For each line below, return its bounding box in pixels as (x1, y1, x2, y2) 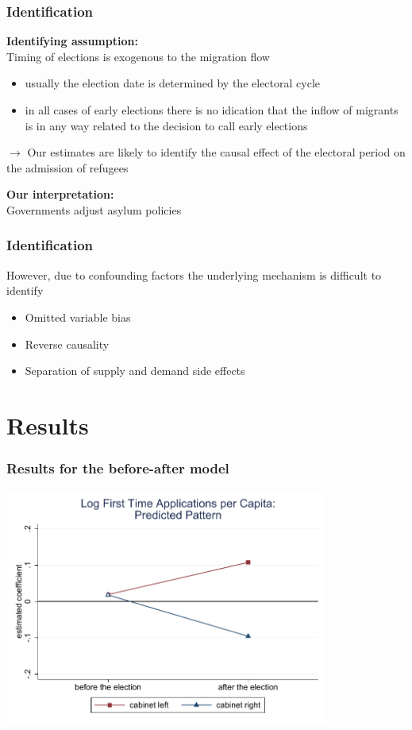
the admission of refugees (6, 159, 129, 176)
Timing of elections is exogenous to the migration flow (6, 48, 270, 64)
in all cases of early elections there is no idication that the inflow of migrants (25, 102, 399, 118)
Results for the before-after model (6, 458, 229, 478)
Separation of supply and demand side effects (25, 362, 245, 379)
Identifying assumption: (6, 33, 138, 49)
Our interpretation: (6, 186, 114, 203)
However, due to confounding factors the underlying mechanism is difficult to (6, 266, 382, 283)
